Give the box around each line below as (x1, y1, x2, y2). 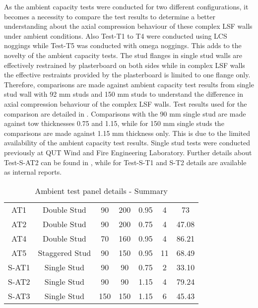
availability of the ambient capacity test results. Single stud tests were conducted (4, 137, 250, 148)
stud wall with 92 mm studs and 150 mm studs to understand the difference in (4, 89, 243, 99)
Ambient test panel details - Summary (35, 185, 168, 196)
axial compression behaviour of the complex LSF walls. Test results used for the (4, 98, 247, 109)
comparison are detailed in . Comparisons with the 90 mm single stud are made (4, 108, 246, 119)
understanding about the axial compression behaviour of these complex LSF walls (4, 21, 253, 31)
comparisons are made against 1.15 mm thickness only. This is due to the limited (4, 127, 251, 138)
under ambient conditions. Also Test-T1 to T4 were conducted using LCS (4, 30, 227, 41)
